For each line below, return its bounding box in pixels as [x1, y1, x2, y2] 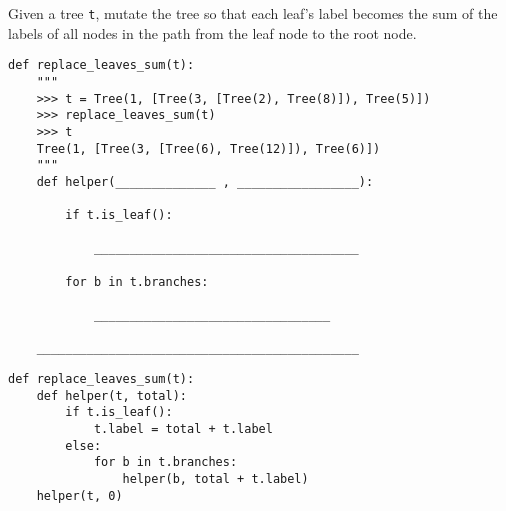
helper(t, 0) [36, 488, 123, 503]
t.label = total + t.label [93, 422, 273, 437]
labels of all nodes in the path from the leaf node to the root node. [8, 22, 417, 43]
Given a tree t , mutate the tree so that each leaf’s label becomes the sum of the [8, 3, 498, 23]
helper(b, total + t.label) [122, 472, 309, 486]
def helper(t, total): [36, 388, 187, 403]
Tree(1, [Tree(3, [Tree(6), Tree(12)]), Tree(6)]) [36, 141, 381, 156]
